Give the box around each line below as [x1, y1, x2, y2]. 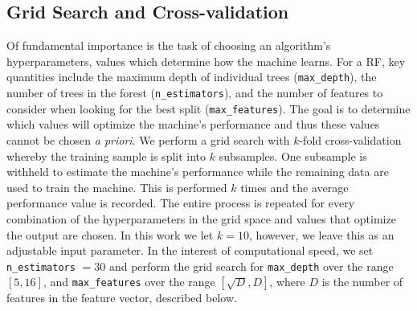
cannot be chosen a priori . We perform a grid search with [6, 131, 290, 148]
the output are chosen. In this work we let [6, 226, 214, 243]
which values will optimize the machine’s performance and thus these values [6, 116, 380, 133]
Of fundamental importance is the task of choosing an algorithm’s [6, 37, 331, 54]
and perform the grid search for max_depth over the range [108, 257, 394, 274]
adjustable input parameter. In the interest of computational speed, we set [6, 242, 374, 259]
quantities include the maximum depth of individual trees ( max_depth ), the [6, 68, 377, 85]
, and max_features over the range [43, 273, 215, 290]
